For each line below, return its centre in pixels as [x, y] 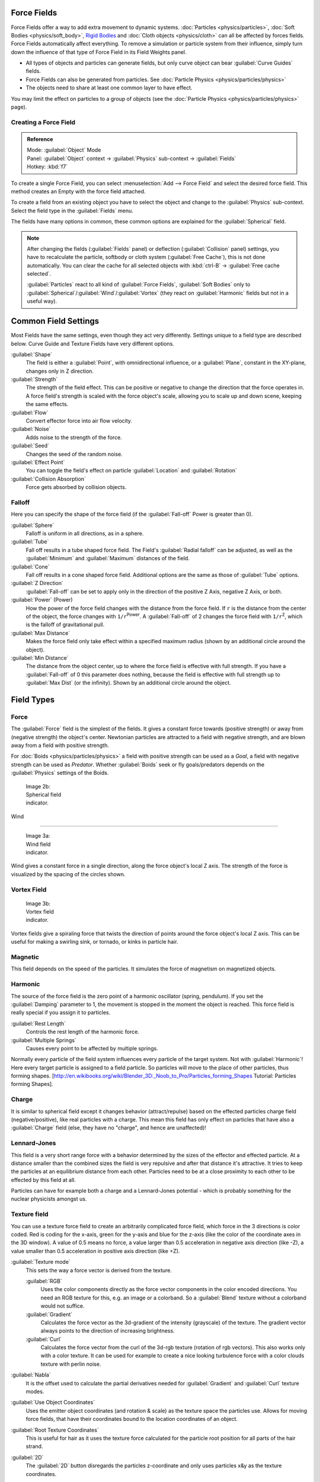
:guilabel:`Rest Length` [39, 1023]
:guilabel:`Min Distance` [40, 657]
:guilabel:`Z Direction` [37, 583]
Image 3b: [38, 903]
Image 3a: [38, 836]
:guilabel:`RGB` [44, 1281]
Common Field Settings [55, 321]
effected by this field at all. [44, 1180]
